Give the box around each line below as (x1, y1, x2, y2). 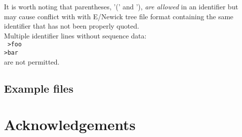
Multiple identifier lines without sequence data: (4, 30, 147, 40)
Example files (4, 80, 74, 96)
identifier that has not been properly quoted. (4, 21, 139, 31)
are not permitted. (4, 56, 60, 67)
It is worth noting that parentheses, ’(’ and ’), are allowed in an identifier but (4, 1, 239, 11)
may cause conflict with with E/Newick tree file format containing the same (4, 11, 234, 21)
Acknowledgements (4, 114, 136, 135)
